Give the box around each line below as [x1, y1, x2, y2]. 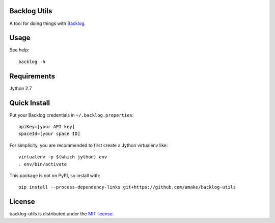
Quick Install [9, 98, 50, 107]
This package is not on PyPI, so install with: [9, 172, 100, 178]
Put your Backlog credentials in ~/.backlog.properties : [9, 112, 134, 118]
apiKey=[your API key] [18, 124, 75, 130]
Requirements [9, 72, 56, 80]
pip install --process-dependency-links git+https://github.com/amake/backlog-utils [18, 184, 236, 190]
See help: [9, 47, 30, 53]
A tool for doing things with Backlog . [9, 20, 86, 26]
